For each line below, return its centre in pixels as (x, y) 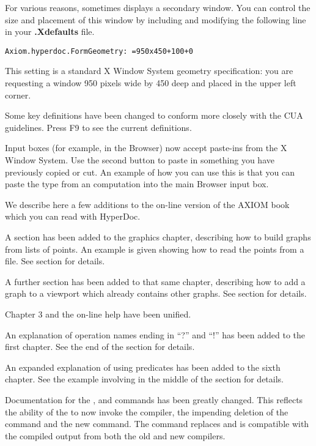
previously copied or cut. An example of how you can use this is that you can (150, 172)
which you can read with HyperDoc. (73, 216)
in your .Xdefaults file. (50, 32)
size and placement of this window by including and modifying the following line (156, 19)
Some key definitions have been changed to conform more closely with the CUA (154, 115)
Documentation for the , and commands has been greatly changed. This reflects (154, 399)
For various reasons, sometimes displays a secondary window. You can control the (158, 7)
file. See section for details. (55, 261)
